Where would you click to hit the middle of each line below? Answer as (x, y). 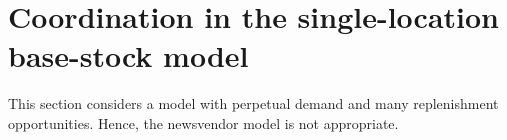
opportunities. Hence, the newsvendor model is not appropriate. (203, 122)
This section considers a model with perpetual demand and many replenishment (253, 103)
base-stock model (128, 55)
